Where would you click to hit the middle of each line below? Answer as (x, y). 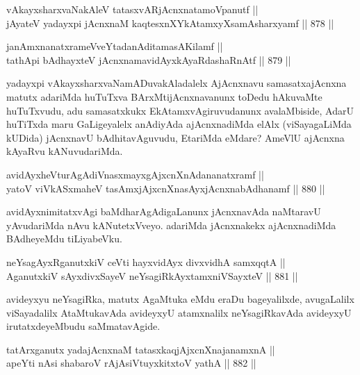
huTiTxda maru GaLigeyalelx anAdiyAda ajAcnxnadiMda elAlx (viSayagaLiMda (179, 124)
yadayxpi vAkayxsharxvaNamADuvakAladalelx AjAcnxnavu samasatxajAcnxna (177, 83)
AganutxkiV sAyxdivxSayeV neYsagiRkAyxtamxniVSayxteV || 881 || (152, 275)
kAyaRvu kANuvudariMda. (65, 151)
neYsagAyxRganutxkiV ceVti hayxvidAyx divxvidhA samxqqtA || (146, 261)
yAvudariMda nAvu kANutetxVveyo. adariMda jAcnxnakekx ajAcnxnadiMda (171, 225)
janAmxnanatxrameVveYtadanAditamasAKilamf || (115, 46)
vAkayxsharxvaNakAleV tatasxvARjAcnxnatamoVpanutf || (132, 9)
